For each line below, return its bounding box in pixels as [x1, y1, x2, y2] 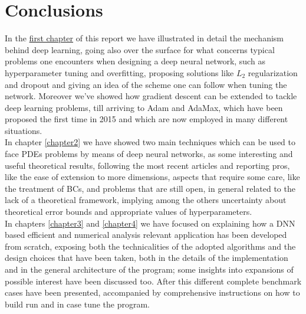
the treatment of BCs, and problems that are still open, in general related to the [5, 182, 295, 194]
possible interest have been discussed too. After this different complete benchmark [5, 274, 302, 287]
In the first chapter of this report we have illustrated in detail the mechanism [5, 32, 284, 44]
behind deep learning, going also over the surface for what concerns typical [5, 43, 275, 55]
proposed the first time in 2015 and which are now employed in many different [5, 113, 288, 125]
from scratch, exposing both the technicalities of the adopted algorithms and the [5, 240, 296, 252]
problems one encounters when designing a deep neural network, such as [5, 55, 265, 67]
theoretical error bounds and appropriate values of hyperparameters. [5, 205, 252, 218]
